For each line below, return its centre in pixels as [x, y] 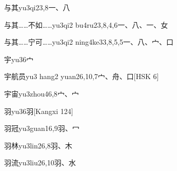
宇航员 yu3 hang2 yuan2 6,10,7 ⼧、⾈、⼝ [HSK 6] [82, 76]
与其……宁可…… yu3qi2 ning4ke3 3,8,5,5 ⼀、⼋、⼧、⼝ [89, 42]
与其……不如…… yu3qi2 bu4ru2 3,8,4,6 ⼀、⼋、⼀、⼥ [86, 24]
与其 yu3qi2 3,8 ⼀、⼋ [37, 7]
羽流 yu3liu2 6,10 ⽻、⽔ [40, 163]
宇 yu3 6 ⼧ [19, 59]
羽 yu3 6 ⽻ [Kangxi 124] [39, 111]
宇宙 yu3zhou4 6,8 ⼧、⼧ [42, 93]
